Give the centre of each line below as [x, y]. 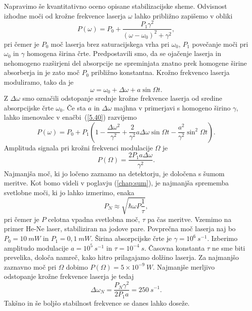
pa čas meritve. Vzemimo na [189, 219]
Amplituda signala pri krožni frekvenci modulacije [78, 147]
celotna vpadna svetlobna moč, [94, 219]
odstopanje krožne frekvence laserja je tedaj [69, 276]
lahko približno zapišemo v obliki [184, 15]
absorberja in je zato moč [42, 72]
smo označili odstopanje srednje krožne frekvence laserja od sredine [122, 98]
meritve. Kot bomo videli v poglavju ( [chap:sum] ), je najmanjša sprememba [117, 183]
